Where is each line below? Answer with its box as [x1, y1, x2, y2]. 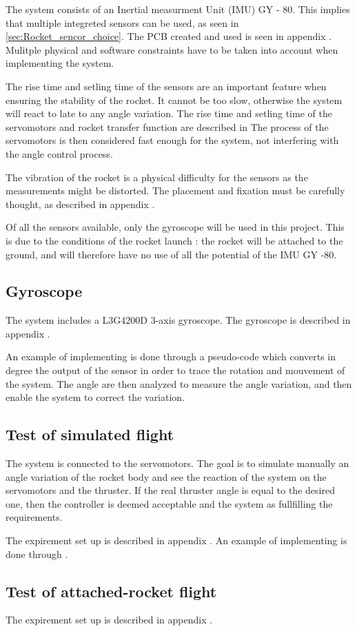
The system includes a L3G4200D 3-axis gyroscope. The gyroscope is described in [6, 313, 351, 327]
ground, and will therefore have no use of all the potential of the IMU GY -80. [6, 247, 337, 261]
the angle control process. [6, 146, 113, 161]
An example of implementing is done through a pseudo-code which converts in [6, 349, 336, 364]
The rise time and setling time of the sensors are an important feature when [6, 79, 327, 93]
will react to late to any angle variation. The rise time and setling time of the [6, 106, 332, 121]
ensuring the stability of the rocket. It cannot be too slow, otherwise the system [6, 92, 343, 107]
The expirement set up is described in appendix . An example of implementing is [6, 533, 347, 548]
